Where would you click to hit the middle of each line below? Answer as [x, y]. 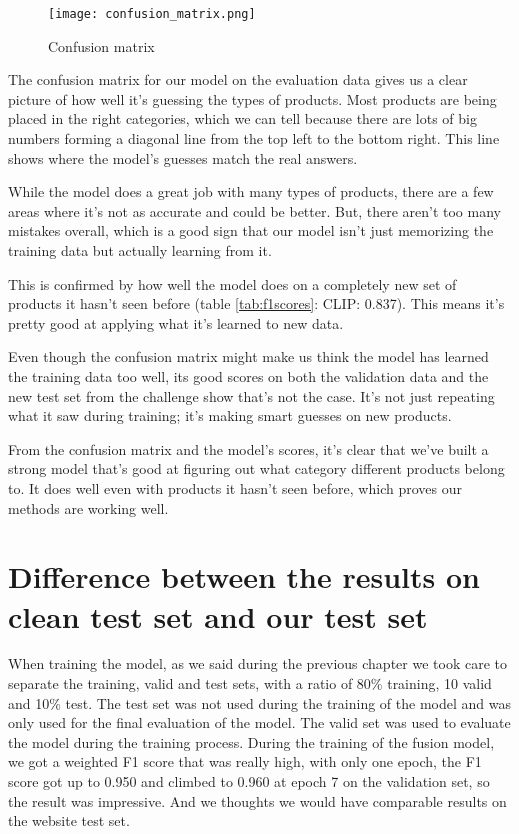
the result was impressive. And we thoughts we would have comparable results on [257, 800]
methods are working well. [88, 507]
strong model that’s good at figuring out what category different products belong [256, 468]
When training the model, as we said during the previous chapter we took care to [257, 663]
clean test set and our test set [218, 615]
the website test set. [69, 820]
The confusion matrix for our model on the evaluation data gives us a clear [238, 79]
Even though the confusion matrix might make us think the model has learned [248, 356]
